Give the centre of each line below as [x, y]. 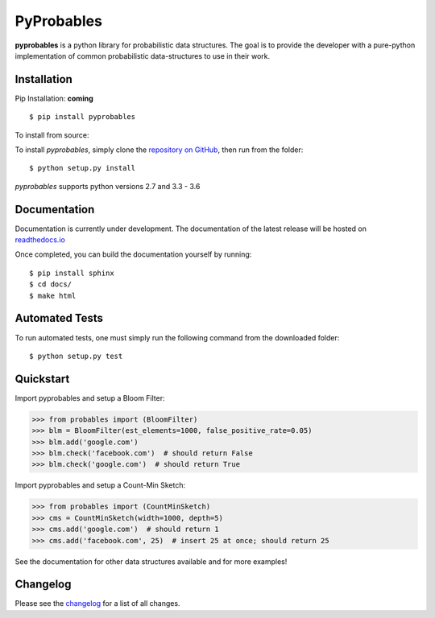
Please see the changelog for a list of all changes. [97, 604]
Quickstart [42, 379]
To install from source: [52, 135]
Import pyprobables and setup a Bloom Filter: [90, 398]
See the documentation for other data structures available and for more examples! [151, 561]
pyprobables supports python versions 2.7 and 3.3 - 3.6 [108, 186]
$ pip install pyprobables [83, 117]
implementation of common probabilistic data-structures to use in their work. [143, 56]
